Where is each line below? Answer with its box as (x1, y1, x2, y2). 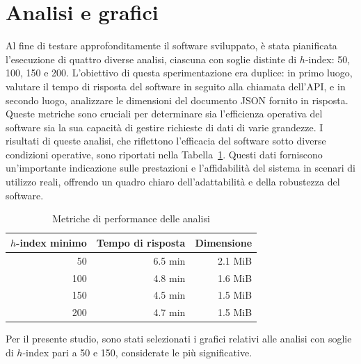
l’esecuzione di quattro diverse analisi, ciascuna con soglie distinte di (6, 51, 297, 66)
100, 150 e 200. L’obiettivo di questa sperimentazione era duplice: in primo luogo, (6, 65, 353, 80)
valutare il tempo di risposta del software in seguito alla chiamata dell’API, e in (6, 78, 346, 93)
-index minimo (16, 235, 87, 249)
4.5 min (153, 288, 186, 302)
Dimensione (195, 235, 252, 249)
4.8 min (153, 270, 186, 285)
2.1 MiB (217, 253, 252, 267)
